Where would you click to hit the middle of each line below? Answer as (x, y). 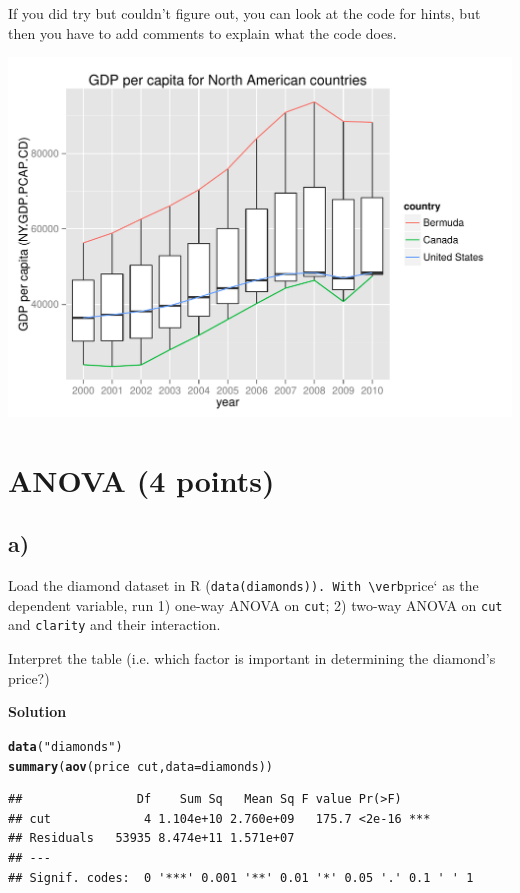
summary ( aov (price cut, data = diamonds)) (140, 766)
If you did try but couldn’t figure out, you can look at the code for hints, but (244, 13)
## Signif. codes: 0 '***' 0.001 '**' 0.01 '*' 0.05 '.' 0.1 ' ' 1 (241, 877)
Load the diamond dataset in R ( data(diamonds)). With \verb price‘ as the (243, 585)
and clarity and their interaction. (114, 624)
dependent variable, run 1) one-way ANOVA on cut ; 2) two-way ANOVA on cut (255, 604)
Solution (37, 711)
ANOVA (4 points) (141, 479)
